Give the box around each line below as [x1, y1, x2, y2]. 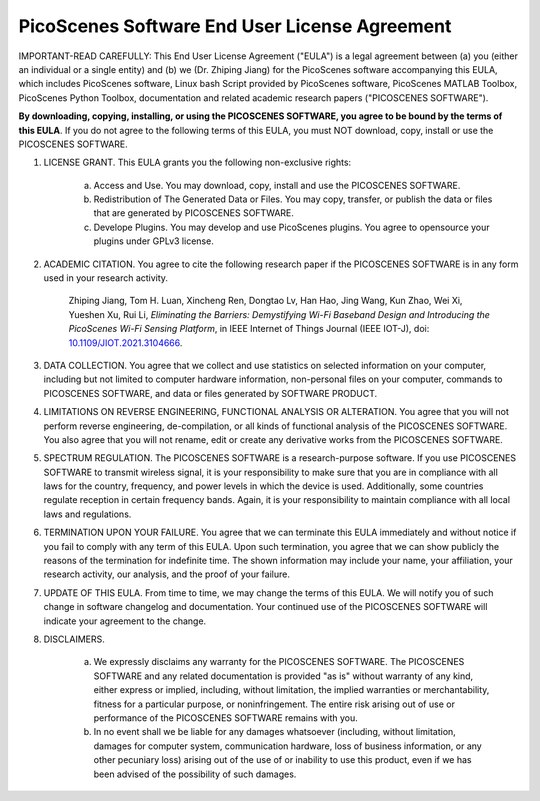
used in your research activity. [43, 272, 169, 284]
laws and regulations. [43, 508, 132, 520]
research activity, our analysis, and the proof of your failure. [43, 568, 290, 580]
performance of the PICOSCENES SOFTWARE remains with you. [93, 711, 359, 724]
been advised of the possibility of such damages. [93, 768, 297, 780]
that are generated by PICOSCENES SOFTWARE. [93, 207, 295, 219]
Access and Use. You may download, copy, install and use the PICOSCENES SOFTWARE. [93, 179, 461, 191]
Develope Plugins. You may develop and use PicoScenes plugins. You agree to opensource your [93, 221, 490, 233]
